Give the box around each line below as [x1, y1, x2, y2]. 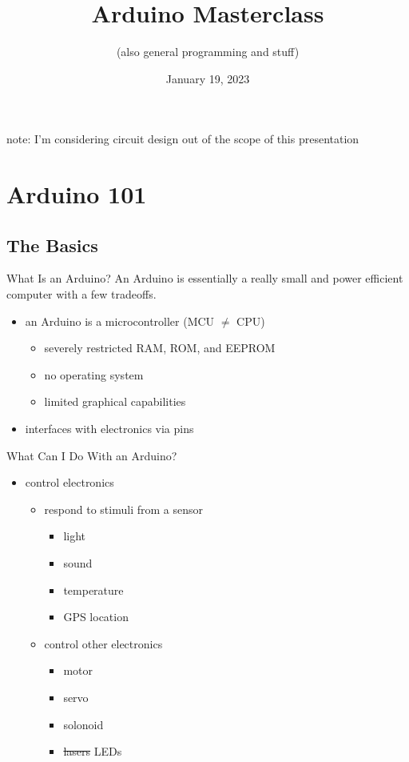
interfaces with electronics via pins [25, 420, 194, 437]
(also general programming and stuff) [116, 43, 300, 60]
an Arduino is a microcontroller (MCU [25, 312, 215, 329]
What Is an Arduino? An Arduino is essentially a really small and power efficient [6, 270, 403, 287]
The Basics [6, 232, 98, 257]
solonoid [63, 716, 104, 732]
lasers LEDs [63, 743, 122, 760]
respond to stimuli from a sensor [44, 500, 203, 517]
